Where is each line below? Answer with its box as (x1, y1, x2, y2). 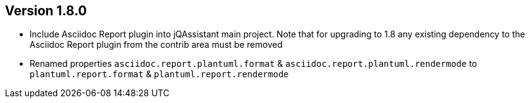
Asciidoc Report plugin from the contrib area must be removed (30, 39, 283, 50)
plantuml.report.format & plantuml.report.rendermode (30, 69, 289, 80)
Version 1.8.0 (5, 3, 87, 18)
